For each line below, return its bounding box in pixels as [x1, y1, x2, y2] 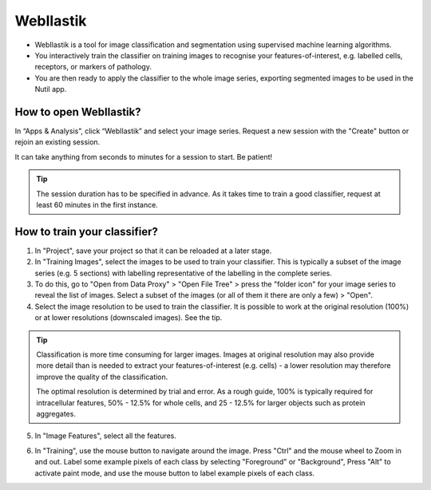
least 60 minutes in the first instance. [36, 200, 159, 209]
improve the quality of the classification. [36, 372, 168, 381]
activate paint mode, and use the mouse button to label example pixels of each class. [34, 468, 315, 478]
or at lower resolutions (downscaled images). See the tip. [34, 313, 223, 322]
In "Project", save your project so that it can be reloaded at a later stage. [34, 246, 272, 255]
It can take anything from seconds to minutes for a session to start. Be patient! [14, 152, 273, 161]
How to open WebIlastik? [14, 105, 141, 119]
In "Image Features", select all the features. [34, 431, 177, 441]
